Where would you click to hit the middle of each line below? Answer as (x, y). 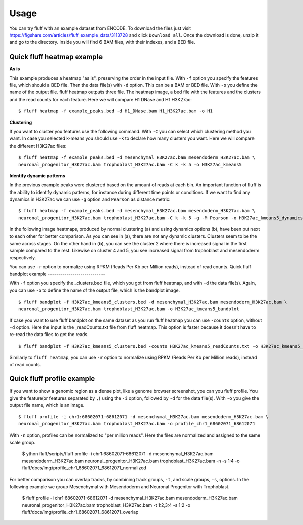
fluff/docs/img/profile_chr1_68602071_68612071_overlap (80, 512)
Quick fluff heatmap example (56, 57)
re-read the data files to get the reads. (49, 335)
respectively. (23, 257)
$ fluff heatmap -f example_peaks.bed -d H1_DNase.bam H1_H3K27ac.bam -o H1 (116, 111)
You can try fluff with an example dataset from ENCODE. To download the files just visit (100, 28)
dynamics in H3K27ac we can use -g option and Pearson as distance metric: (90, 199)
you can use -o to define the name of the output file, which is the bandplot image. (95, 290)
